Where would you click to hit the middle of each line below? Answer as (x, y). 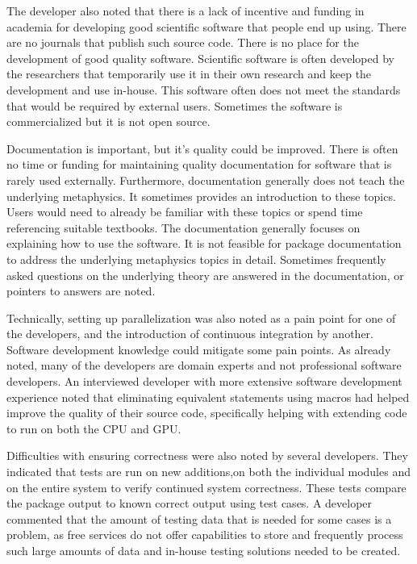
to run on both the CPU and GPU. (94, 428)
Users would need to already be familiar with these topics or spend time (185, 212)
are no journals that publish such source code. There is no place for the (183, 42)
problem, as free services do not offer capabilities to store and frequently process (205, 535)
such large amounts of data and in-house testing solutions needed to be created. (204, 550)
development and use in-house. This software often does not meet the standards (204, 89)
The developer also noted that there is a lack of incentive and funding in (186, 10)
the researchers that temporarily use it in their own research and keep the (189, 74)
